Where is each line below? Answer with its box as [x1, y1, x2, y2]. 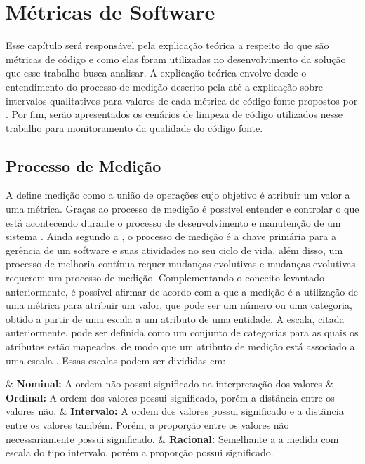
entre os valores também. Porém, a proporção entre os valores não [6, 417, 289, 432]
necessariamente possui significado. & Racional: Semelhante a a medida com [6, 431, 339, 446]
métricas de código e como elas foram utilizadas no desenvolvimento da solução [6, 51, 346, 66]
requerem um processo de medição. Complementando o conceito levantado [6, 270, 325, 285]
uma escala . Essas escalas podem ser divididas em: [6, 352, 226, 367]
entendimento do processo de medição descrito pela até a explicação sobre [6, 79, 323, 93]
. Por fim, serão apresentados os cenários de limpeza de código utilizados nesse [6, 107, 343, 121]
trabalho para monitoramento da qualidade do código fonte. [6, 120, 263, 135]
